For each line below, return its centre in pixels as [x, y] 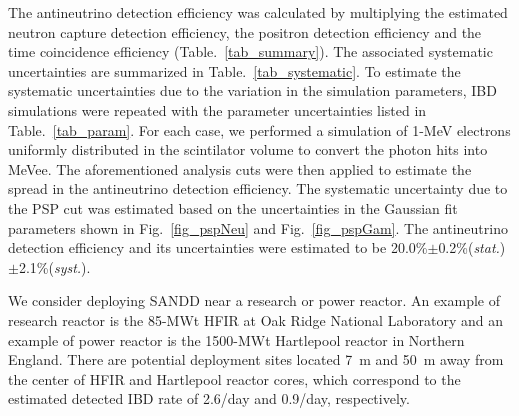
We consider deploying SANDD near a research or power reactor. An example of [254, 300]
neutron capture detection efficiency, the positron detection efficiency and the [245, 31]
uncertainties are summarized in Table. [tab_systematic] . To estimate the [234, 70]
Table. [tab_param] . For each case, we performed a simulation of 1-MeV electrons [259, 129]
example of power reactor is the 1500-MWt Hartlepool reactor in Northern [236, 339]
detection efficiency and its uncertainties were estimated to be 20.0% [218, 247]
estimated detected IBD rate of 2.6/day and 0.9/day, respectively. [209, 398]
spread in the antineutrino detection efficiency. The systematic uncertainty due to [258, 188]
